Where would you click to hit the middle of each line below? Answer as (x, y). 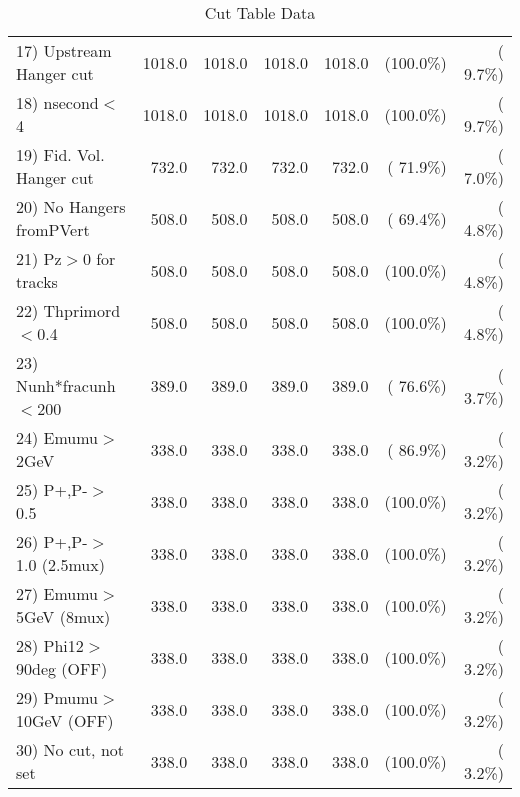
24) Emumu (57, 437)
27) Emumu (57, 593)
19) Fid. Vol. (60, 154)
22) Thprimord (68, 310)
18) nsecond (57, 102)
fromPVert (53, 229)
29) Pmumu (57, 697)
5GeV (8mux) (63, 616)
